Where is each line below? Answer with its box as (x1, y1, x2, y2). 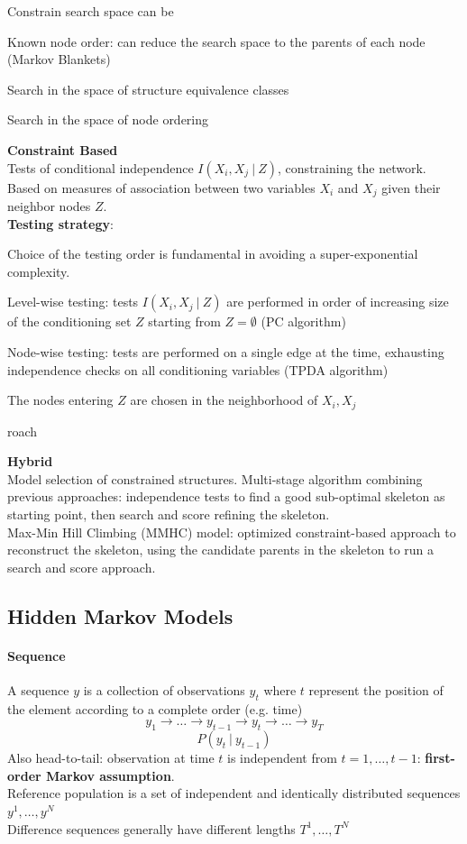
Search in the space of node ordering (7, 110, 209, 129)
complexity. (7, 261, 70, 280)
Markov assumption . (46, 766, 175, 784)
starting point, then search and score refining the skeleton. (7, 505, 330, 523)
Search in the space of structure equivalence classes (7, 79, 289, 98)
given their (381, 178, 441, 197)
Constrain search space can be (7, 2, 174, 20)
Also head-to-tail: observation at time (7, 748, 215, 767)
